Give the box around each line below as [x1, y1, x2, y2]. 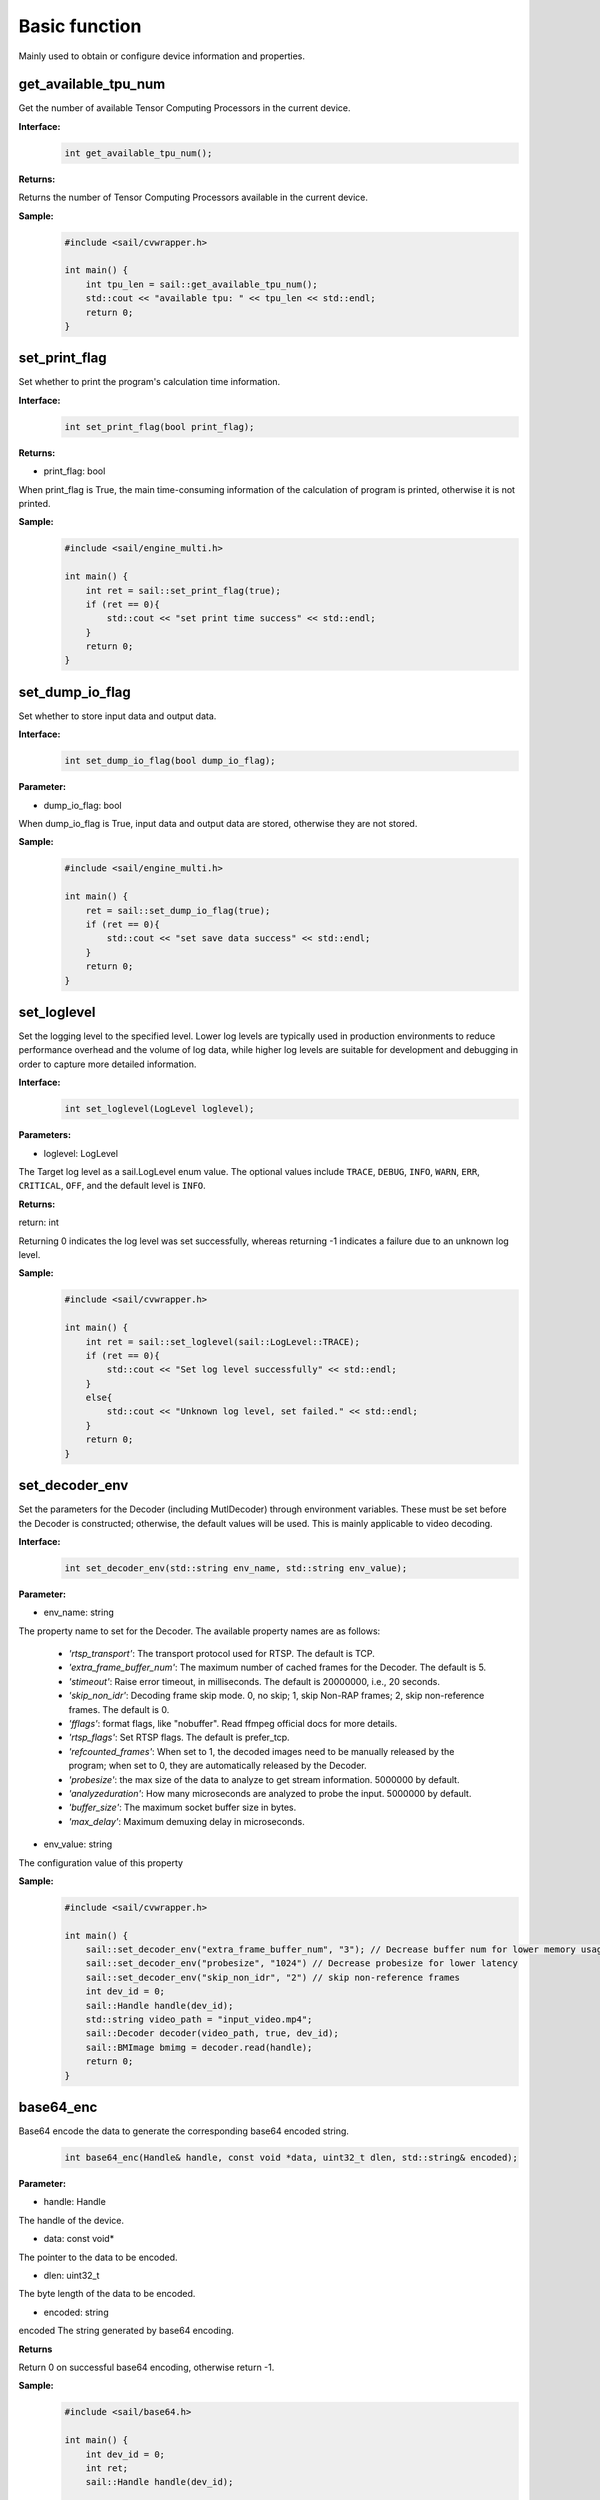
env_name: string [43, 1606, 114, 1619]
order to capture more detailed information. [18, 1058, 197, 1070]
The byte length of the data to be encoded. [18, 2288, 196, 2300]
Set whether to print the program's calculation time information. [18, 376, 281, 388]
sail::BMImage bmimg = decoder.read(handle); [85, 2041, 313, 2053]
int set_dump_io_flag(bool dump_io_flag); [64, 755, 276, 767]
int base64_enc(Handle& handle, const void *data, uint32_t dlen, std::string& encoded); [64, 2152, 519, 2164]
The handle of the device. [18, 2214, 125, 2226]
